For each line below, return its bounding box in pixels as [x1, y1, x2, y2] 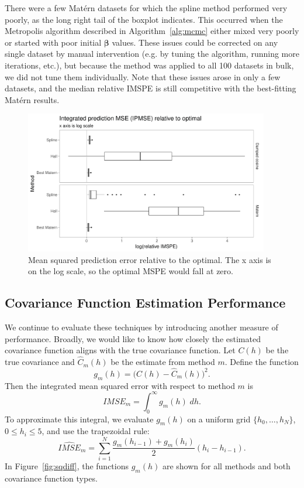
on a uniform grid [187, 412, 251, 425]
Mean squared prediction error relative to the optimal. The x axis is [28, 253, 271, 265]
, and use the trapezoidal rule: [42, 425, 150, 437]
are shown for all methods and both [162, 460, 291, 472]
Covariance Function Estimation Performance [5, 294, 286, 312]
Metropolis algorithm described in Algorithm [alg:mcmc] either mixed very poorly [5, 25, 299, 37]
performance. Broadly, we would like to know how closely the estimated [5, 332, 261, 344]
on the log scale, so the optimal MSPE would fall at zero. [28, 265, 233, 277]
